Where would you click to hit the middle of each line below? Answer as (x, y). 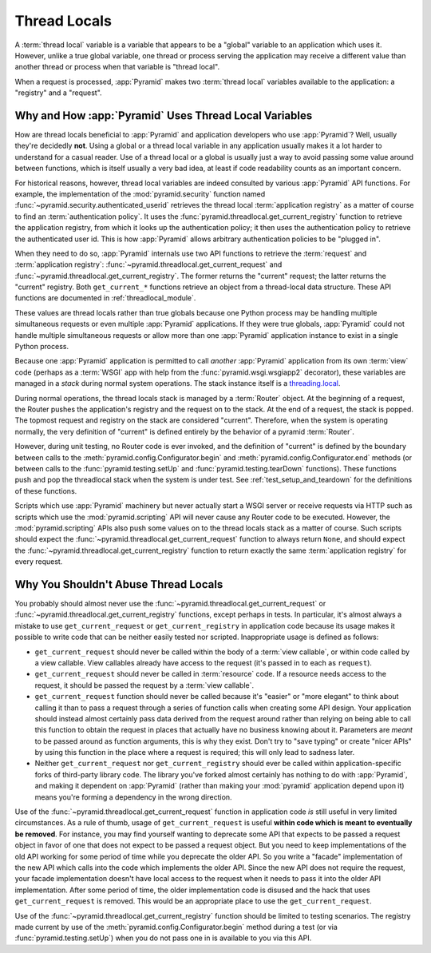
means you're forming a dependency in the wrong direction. (133, 797)
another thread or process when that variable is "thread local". (117, 67)
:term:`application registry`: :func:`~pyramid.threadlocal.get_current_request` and (148, 264)
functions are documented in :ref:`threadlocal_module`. (105, 298)
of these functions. (46, 490)
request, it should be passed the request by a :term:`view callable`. (144, 685)
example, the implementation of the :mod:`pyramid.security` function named (140, 194)
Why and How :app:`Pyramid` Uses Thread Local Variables (164, 115)
